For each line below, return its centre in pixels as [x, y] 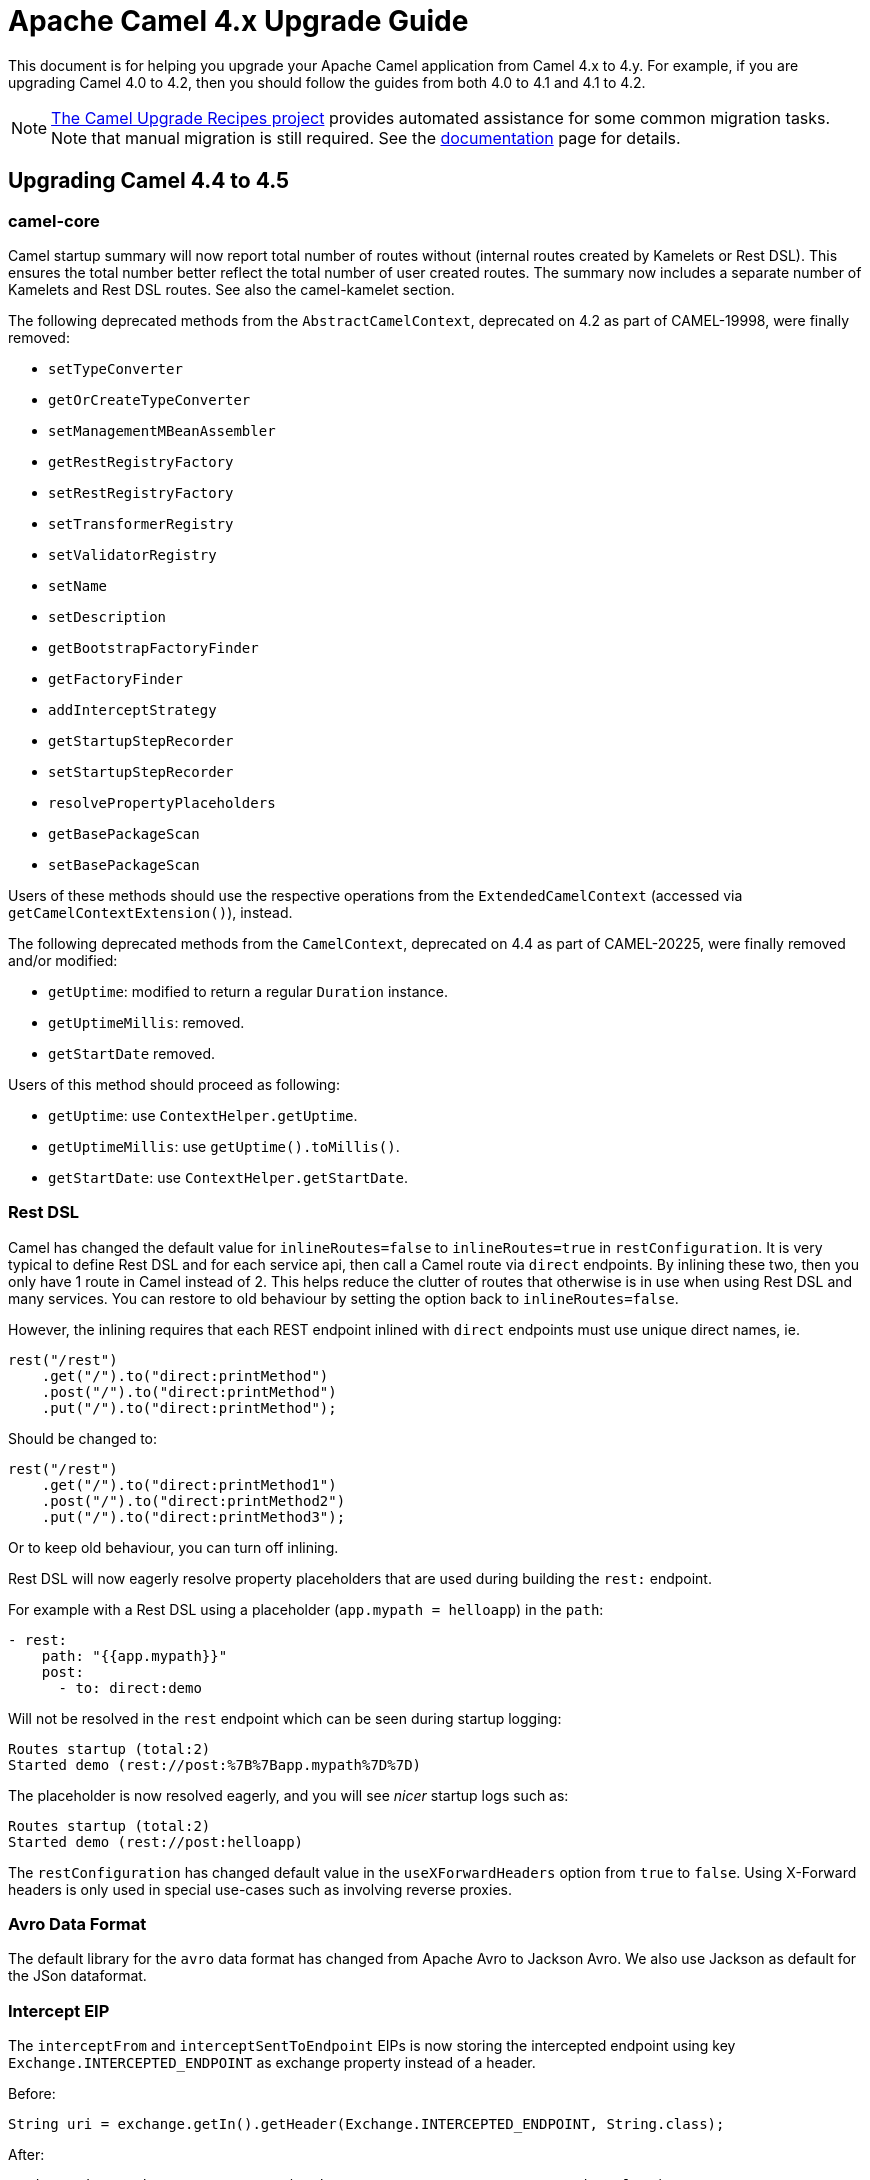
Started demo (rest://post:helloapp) [156, 1841]
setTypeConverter [115, 368]
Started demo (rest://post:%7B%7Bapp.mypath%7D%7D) [215, 1764]
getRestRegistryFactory [141, 461]
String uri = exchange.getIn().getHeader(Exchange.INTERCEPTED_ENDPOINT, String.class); [366, 2124]
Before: [32, 2094]
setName [78, 585]
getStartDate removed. [132, 1053]
